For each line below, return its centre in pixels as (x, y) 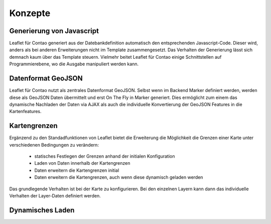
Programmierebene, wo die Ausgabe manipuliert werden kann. (74, 64)
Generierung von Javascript (54, 31)
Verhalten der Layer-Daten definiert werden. (55, 195)
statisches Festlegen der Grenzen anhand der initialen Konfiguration (105, 156)
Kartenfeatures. (26, 111)
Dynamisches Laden (42, 210)
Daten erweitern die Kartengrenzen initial (77, 170)
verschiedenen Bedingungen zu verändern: (54, 145)
